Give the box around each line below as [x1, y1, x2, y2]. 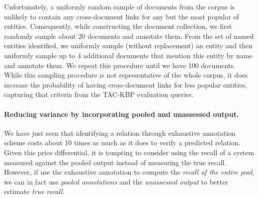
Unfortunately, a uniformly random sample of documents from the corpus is [4, 1, 235, 11]
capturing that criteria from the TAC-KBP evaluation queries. [4, 89, 194, 99]
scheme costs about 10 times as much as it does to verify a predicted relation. [4, 137, 241, 148]
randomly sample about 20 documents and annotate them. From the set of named [4, 30, 254, 41]
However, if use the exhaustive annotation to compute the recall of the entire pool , [4, 167, 255, 177]
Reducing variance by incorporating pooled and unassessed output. [4, 108, 239, 119]
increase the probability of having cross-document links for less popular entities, [4, 79, 247, 90]
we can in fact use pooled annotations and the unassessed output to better [4, 176, 228, 187]
